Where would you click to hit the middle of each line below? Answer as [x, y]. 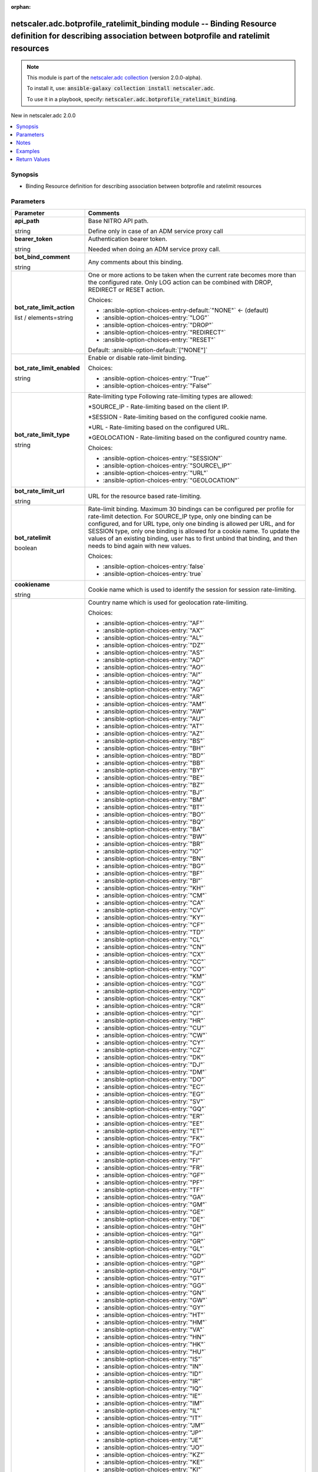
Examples [28, 151]
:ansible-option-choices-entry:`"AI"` [153, 675]
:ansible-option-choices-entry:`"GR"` [154, 1241]
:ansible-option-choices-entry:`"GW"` [155, 1300]
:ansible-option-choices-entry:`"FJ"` [153, 1153]
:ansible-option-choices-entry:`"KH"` [154, 888]
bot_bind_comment [42, 257]
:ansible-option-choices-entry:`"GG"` [154, 1285]
